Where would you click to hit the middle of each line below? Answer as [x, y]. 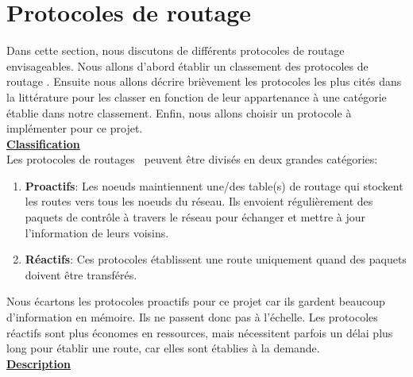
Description [39, 363]
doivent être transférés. [81, 274]
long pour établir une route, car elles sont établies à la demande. [163, 348]
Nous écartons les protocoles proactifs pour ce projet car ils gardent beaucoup [196, 301]
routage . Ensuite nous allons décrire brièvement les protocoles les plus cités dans [204, 81]
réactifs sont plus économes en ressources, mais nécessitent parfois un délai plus [200, 332]
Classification [43, 143]
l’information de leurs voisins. [97, 232]
